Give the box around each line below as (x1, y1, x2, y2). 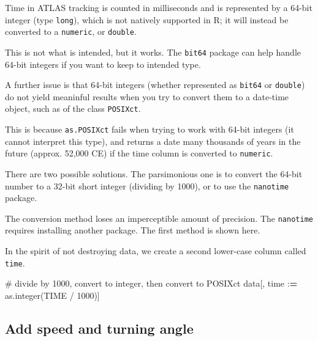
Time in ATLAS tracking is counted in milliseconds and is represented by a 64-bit (5, 1, 312, 13)
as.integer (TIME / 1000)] (5, 288, 100, 301)
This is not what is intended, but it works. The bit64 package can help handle (5, 45, 301, 58)
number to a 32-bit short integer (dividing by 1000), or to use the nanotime (5, 179, 289, 192)
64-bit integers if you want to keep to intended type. (5, 57, 201, 70)
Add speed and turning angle (5, 318, 194, 337)
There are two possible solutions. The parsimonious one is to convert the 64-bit (5, 167, 303, 180)
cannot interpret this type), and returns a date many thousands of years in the (5, 134, 301, 147)
